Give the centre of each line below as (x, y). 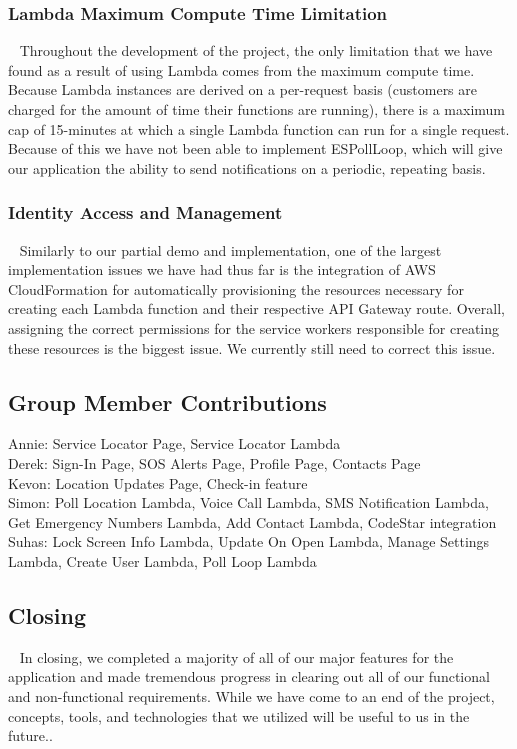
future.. (30, 735)
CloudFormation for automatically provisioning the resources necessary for (236, 288)
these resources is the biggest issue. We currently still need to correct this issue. (252, 347)
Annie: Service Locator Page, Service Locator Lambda (174, 443)
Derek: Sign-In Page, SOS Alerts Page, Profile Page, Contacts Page (214, 462)
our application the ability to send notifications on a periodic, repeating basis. (247, 167)
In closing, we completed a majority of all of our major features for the (236, 656)
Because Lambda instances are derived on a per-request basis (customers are (242, 89)
